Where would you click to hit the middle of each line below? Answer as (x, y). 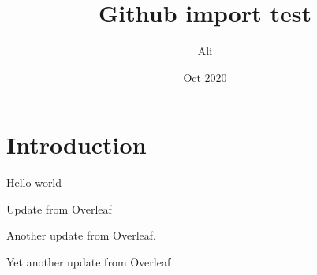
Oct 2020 (205, 77)
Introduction (76, 145)
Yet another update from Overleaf (89, 262)
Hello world (34, 182)
